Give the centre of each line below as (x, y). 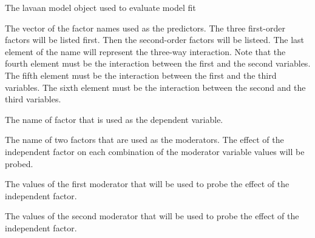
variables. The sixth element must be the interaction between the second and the (155, 87)
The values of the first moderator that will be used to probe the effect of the (147, 184)
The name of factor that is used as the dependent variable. (114, 119)
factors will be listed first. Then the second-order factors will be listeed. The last (155, 40)
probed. (19, 163)
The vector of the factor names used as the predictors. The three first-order (145, 28)
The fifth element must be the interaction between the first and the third (141, 75)
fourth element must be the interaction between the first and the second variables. (158, 63)
